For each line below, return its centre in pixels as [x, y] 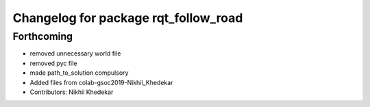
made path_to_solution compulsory [79, 73]
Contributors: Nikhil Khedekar [72, 92]
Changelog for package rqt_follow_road [128, 18]
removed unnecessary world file [75, 53]
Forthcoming [43, 36]
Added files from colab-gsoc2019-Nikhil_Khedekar [101, 82]
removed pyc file [53, 63]
